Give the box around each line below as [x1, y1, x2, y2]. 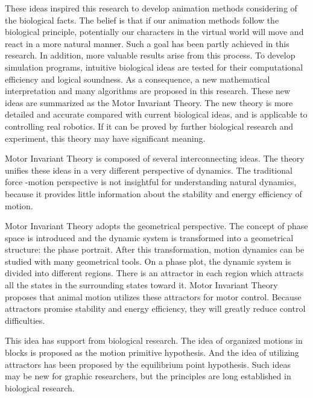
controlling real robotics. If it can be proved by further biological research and [5, 119, 294, 132]
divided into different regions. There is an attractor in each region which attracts [5, 267, 304, 279]
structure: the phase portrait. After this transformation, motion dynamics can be [5, 243, 305, 256]
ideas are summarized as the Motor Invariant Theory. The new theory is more [5, 96, 293, 109]
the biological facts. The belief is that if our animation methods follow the [5, 13, 279, 26]
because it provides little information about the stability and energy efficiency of [5, 187, 302, 200]
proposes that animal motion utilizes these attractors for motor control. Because [5, 290, 302, 303]
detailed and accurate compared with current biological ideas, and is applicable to [5, 108, 308, 121]
